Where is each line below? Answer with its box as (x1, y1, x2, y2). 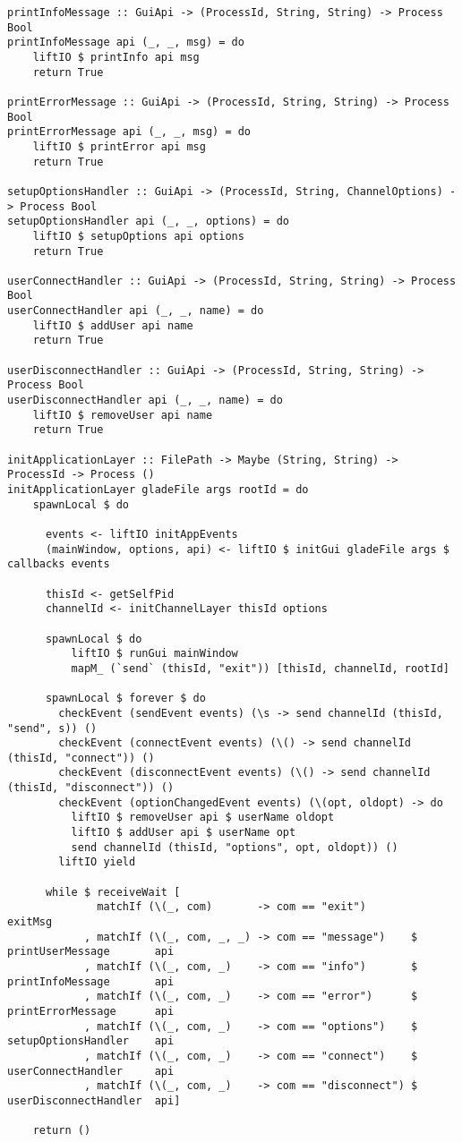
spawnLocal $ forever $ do (45, 692, 206, 705)
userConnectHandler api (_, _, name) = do (7, 304, 264, 318)
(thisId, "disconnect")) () (7, 781, 175, 795)
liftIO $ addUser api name (32, 319, 193, 332)
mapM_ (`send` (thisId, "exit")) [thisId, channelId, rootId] (71, 661, 449, 675)
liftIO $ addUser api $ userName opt (71, 826, 296, 839)
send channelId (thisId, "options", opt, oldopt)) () (71, 840, 398, 854)
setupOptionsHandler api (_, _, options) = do (7, 215, 289, 228)
